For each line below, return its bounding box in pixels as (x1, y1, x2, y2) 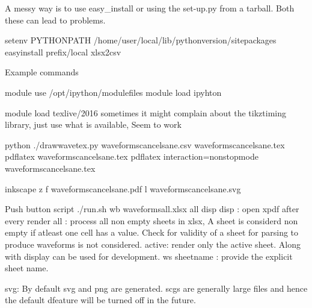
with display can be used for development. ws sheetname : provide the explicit (5, 250, 293, 262)
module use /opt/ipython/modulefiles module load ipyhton (5, 86, 222, 98)
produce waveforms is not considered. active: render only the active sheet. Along (5, 237, 301, 250)
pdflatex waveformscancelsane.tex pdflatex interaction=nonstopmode (5, 150, 258, 163)
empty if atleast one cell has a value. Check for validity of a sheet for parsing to (5, 226, 299, 239)
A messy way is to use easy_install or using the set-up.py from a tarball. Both (5, 2, 295, 14)
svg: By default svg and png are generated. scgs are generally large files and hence (5, 281, 308, 294)
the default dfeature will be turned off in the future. (5, 294, 196, 306)
